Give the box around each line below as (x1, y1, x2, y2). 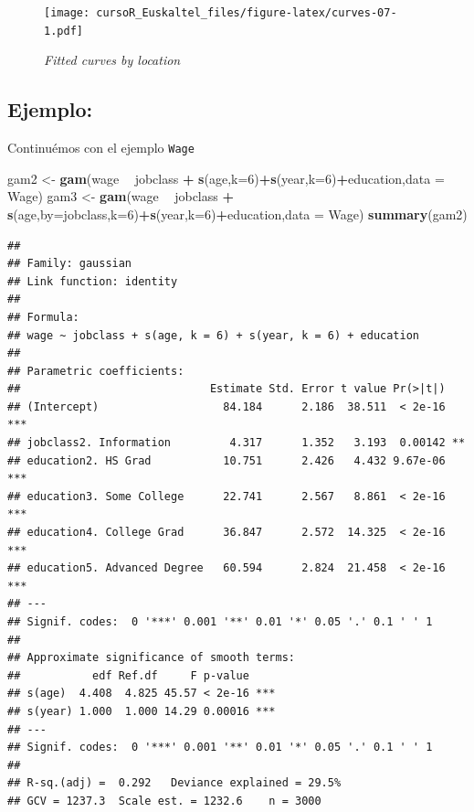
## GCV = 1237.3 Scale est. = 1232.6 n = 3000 (7, 794, 321, 807)
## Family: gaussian (7, 257, 132, 271)
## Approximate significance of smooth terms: (7, 651, 295, 665)
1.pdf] (44, 24, 83, 37)
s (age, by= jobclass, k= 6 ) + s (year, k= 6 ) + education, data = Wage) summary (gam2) (7, 204, 468, 223)
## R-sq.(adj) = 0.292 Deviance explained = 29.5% (7, 776, 342, 790)
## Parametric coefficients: (7, 364, 184, 378)
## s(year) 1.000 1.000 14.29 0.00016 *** (7, 704, 276, 718)
